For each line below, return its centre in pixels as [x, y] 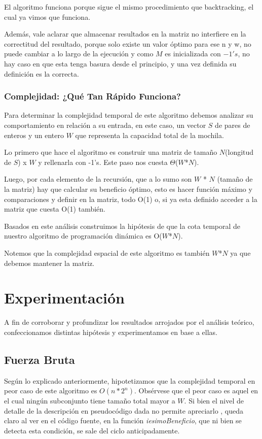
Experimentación [64, 298]
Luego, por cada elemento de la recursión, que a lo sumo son [98, 179]
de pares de [233, 125]
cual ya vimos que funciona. [47, 16]
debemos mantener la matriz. [49, 263]
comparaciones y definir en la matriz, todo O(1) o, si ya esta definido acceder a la [131, 199]
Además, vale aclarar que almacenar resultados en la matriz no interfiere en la [125, 34]
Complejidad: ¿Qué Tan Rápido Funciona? [92, 96]
